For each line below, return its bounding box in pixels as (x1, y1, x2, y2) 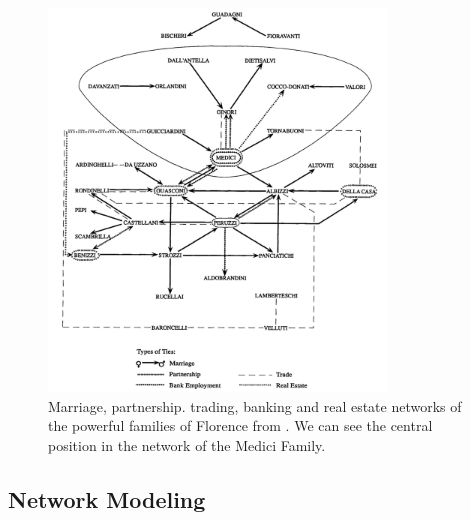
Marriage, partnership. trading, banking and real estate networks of (48, 395, 462, 416)
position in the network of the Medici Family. (48, 434, 326, 455)
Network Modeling (8, 483, 206, 514)
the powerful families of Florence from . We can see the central (48, 415, 433, 436)
